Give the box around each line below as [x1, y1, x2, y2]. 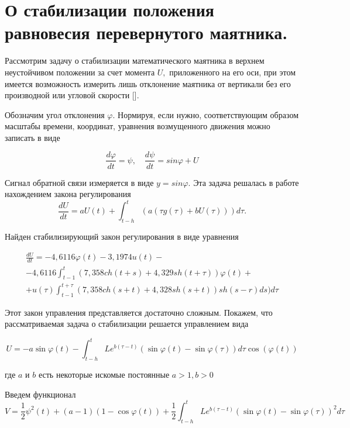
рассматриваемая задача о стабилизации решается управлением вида [5, 317, 249, 330]
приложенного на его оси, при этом [169, 65, 296, 78]
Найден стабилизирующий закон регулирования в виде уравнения [5, 230, 239, 243]
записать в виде [5, 131, 60, 143]
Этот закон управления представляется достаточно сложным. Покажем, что [5, 306, 273, 318]
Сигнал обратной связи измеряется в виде [5, 176, 154, 188]
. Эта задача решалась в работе [188, 176, 299, 188]
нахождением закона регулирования [5, 188, 131, 200]
